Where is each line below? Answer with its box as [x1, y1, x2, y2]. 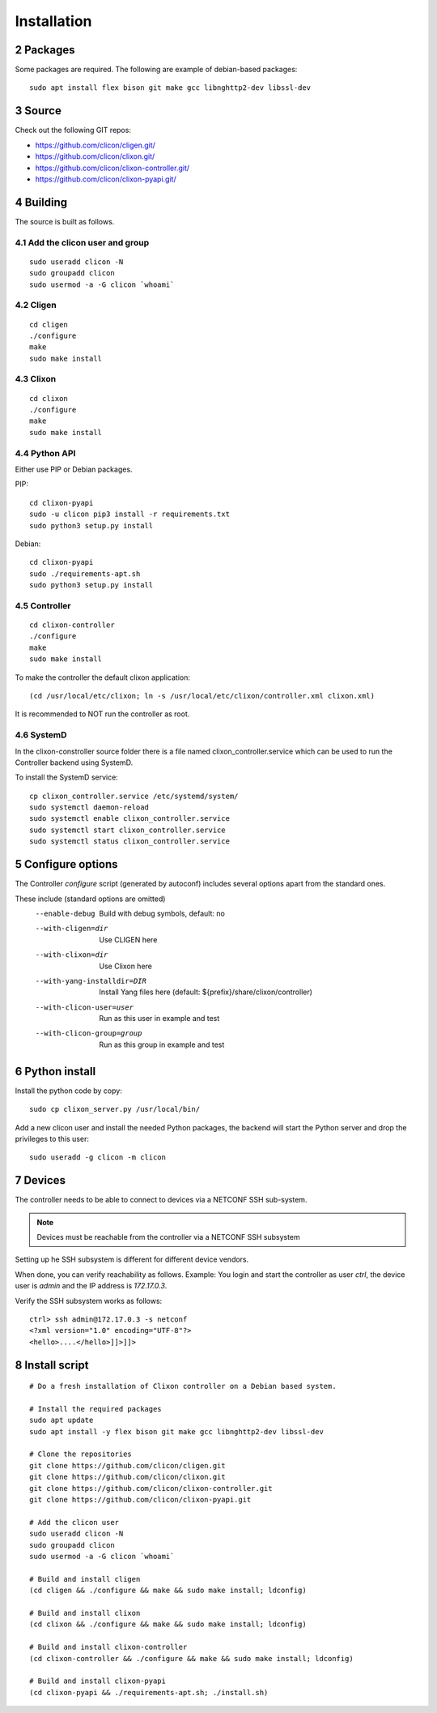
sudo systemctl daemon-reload [29, 803, 150, 812]
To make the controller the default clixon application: [15, 673, 190, 682]
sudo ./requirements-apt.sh [29, 569, 141, 579]
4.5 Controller [15, 600, 71, 611]
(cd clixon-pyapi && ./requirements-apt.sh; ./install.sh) [29, 1688, 269, 1697]
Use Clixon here [99, 961, 153, 971]
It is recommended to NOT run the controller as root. [15, 709, 190, 719]
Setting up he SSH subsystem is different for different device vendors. [15, 1254, 249, 1264]
